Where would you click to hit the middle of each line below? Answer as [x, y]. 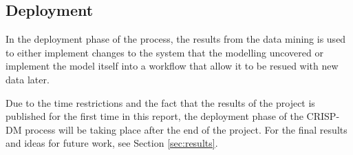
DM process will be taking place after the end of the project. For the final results [176, 129]
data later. [28, 79]
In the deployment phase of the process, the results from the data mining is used [176, 39]
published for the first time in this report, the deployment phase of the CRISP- [173, 116]
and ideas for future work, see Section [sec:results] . [112, 143]
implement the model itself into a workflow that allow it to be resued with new [172, 66]
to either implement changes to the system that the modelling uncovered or [164, 52]
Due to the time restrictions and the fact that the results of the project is [160, 102]
